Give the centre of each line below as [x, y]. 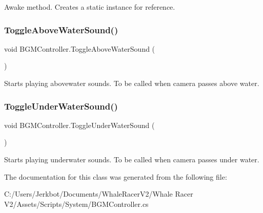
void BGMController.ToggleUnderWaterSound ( [79, 125]
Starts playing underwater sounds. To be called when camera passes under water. [132, 159]
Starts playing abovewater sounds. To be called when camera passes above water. [132, 83]
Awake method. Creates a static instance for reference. [90, 7]
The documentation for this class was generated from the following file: [116, 176]
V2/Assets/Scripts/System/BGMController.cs [76, 204]
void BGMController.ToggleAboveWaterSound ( [80, 48]
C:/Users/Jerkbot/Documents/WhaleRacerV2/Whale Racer [99, 194]
